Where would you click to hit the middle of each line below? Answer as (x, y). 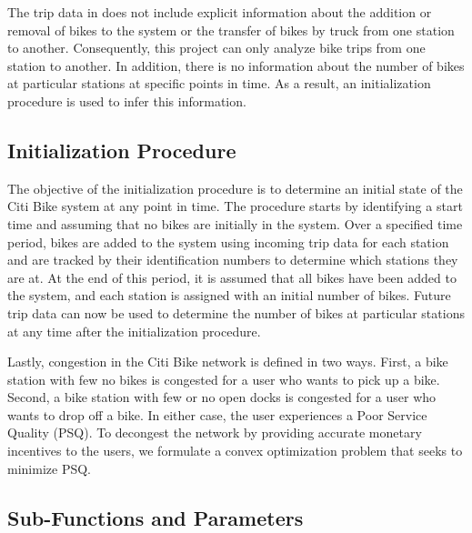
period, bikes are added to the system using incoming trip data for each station (228, 241)
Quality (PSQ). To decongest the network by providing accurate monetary (215, 432)
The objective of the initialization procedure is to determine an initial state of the (235, 188)
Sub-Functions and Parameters (156, 517)
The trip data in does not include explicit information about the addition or (220, 12)
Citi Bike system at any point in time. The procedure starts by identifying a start (235, 206)
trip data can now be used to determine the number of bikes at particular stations (236, 312)
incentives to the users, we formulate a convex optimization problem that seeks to (235, 451)
